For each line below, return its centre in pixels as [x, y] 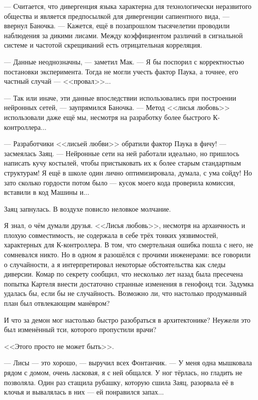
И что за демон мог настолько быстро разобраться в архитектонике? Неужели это [127, 319]
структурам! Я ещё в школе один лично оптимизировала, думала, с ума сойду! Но [128, 172]
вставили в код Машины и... [47, 192]
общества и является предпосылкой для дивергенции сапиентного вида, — [117, 16]
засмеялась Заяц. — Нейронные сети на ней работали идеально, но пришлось [122, 153]
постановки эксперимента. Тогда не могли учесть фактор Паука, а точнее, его [121, 71]
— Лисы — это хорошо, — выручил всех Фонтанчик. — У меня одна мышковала [128, 363]
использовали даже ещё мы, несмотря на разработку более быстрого [107, 117]
